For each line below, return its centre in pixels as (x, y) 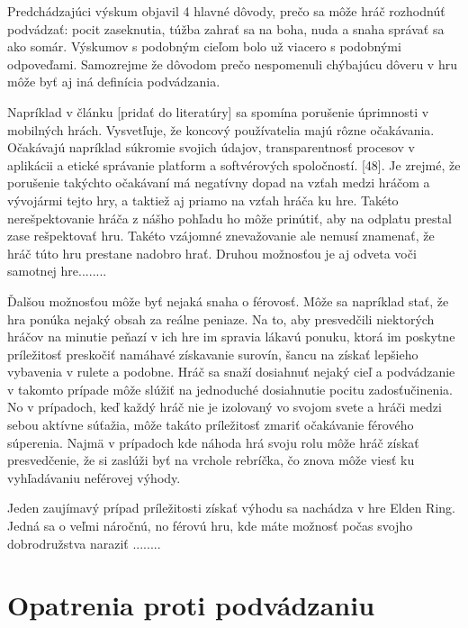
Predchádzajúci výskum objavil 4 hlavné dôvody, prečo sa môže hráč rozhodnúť (226, 11)
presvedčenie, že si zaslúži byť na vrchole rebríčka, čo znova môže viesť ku (211, 460)
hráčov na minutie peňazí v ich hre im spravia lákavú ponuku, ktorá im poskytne (231, 337)
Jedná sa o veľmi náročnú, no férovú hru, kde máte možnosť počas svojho (210, 526)
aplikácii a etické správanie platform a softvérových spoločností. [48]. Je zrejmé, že (234, 164)
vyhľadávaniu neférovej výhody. (94, 477)
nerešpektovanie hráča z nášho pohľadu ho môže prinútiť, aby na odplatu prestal (229, 218)
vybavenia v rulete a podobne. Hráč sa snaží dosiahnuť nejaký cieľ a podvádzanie (231, 372)
